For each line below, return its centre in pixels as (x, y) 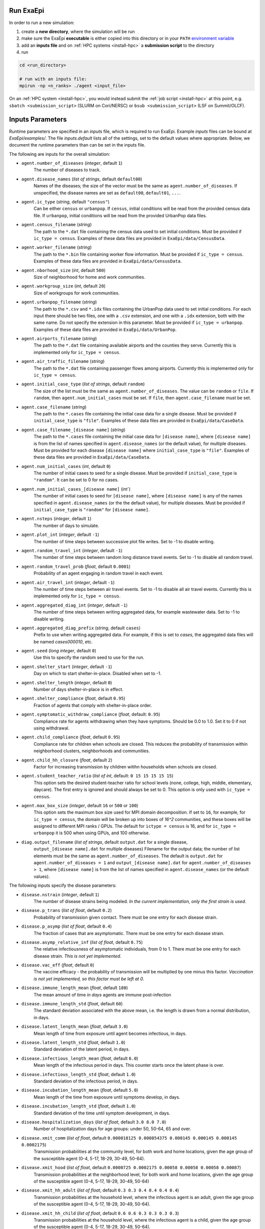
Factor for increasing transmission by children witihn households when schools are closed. (125, 766)
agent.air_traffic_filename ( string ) (63, 361)
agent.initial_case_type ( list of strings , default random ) (83, 384)
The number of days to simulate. (66, 526)
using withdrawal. (52, 728)
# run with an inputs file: (53, 79)
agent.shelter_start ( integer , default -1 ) (67, 667)
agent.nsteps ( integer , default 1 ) (56, 519)
